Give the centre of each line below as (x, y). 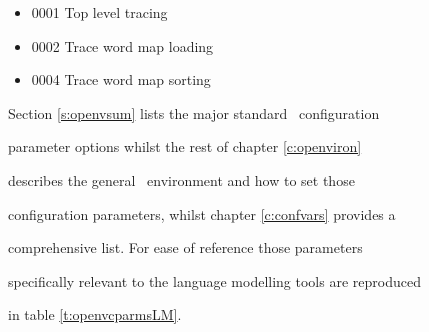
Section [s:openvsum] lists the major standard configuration (194, 112)
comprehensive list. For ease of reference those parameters (185, 247)
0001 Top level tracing (99, 12)
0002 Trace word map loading (122, 45)
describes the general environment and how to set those (181, 179)
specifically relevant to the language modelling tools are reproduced (214, 280)
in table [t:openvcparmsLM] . (95, 314)
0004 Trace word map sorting (121, 79)
